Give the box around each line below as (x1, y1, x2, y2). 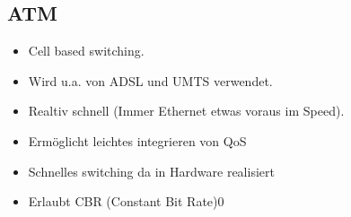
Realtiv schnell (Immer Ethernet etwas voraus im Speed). (28, 101, 345, 120)
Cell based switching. (28, 41, 145, 60)
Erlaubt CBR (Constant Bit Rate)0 (28, 192, 224, 211)
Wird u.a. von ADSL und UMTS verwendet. (28, 71, 273, 90)
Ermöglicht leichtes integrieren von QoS (28, 131, 247, 150)
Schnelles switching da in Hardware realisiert (28, 161, 275, 180)
